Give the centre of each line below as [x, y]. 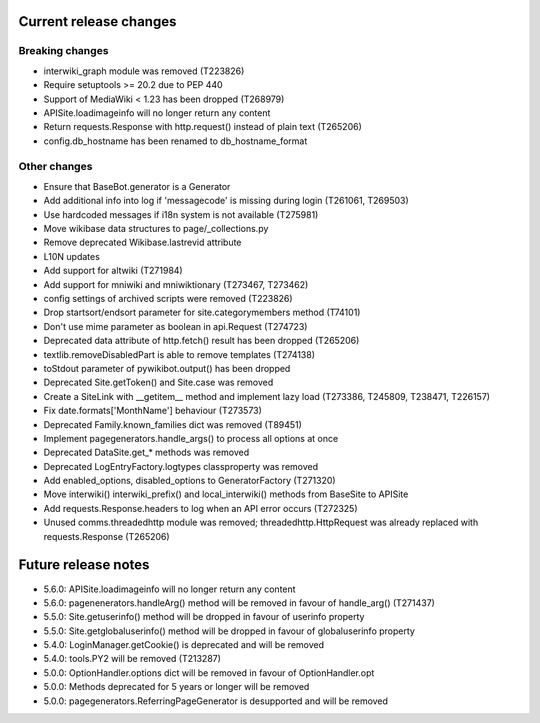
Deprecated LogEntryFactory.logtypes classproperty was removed [181, 466]
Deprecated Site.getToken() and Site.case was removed [158, 382]
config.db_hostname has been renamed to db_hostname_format [175, 141]
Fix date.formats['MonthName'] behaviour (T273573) [152, 411]
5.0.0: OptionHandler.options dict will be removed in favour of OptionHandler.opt [209, 672]
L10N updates [71, 256]
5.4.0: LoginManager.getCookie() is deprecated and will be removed [184, 645]
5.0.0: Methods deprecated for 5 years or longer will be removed [176, 687]
